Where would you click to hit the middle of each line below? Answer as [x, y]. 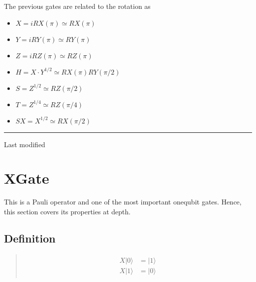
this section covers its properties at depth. [67, 211]
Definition [30, 238]
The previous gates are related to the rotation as [77, 6]
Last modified [25, 144]
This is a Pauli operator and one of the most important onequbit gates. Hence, [123, 202]
